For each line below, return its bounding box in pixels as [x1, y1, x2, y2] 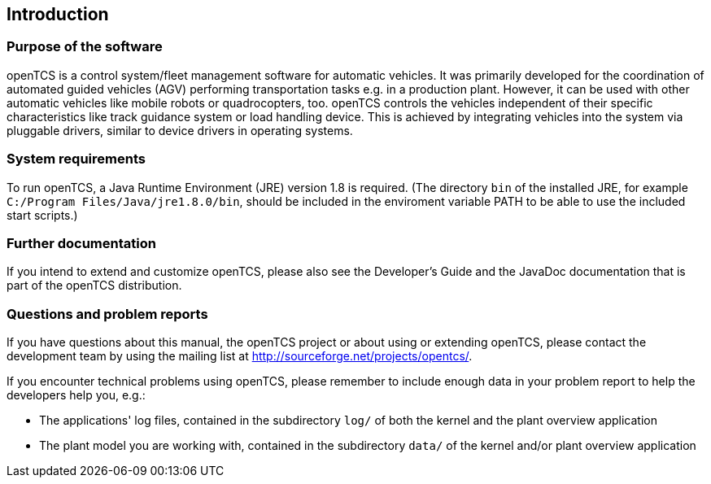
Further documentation [7, 234, 156, 251]
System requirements [7, 150, 146, 168]
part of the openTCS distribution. [7, 278, 182, 293]
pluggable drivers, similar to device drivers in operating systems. [7, 123, 353, 137]
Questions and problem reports [7, 305, 208, 322]
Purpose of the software [7, 38, 163, 55]
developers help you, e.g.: [7, 388, 146, 403]
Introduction [7, 4, 109, 24]
